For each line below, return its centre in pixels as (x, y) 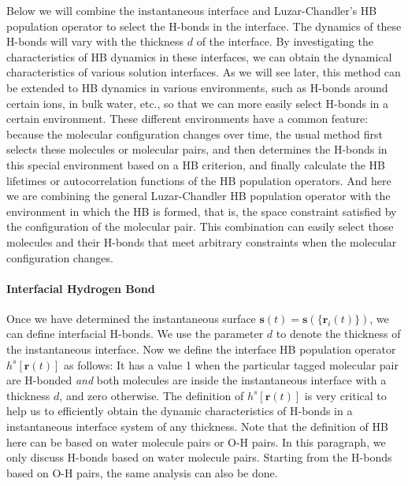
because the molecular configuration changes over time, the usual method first (195, 134)
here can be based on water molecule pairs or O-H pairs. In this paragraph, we (196, 441)
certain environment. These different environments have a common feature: (187, 119)
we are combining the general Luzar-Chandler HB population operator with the (198, 196)
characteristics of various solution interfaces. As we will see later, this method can (204, 72)
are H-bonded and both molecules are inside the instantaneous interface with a (197, 380)
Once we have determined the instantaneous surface (131, 318)
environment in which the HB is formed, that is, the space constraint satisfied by (202, 211)
